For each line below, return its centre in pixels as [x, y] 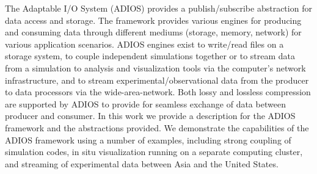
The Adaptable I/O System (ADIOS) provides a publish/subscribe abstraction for [158, 8]
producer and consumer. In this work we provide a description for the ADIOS [150, 116]
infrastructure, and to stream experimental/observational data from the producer [157, 80]
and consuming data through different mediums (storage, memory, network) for [153, 32]
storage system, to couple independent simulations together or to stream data [150, 56]
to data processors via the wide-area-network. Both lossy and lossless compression [158, 92]
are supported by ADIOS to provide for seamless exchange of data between [145, 103]
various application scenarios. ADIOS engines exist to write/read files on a [144, 44]
